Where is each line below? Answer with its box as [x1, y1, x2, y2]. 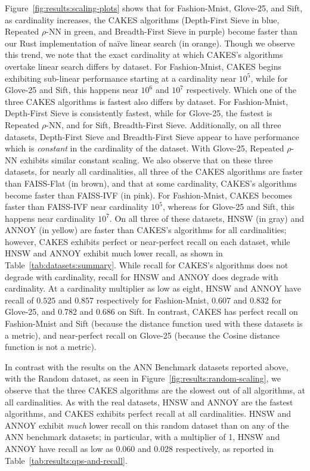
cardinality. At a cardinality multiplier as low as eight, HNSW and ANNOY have [5, 282, 301, 295]
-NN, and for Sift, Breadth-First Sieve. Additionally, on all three [46, 118, 281, 131]
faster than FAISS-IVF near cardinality [5, 200, 148, 213]
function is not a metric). [5, 340, 97, 353]
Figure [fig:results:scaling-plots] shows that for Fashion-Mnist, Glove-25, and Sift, [5, 2, 303, 14]
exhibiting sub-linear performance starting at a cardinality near [5, 72, 237, 84]
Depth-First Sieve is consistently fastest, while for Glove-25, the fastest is [5, 107, 272, 119]
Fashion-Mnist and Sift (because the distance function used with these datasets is [5, 317, 303, 330]
